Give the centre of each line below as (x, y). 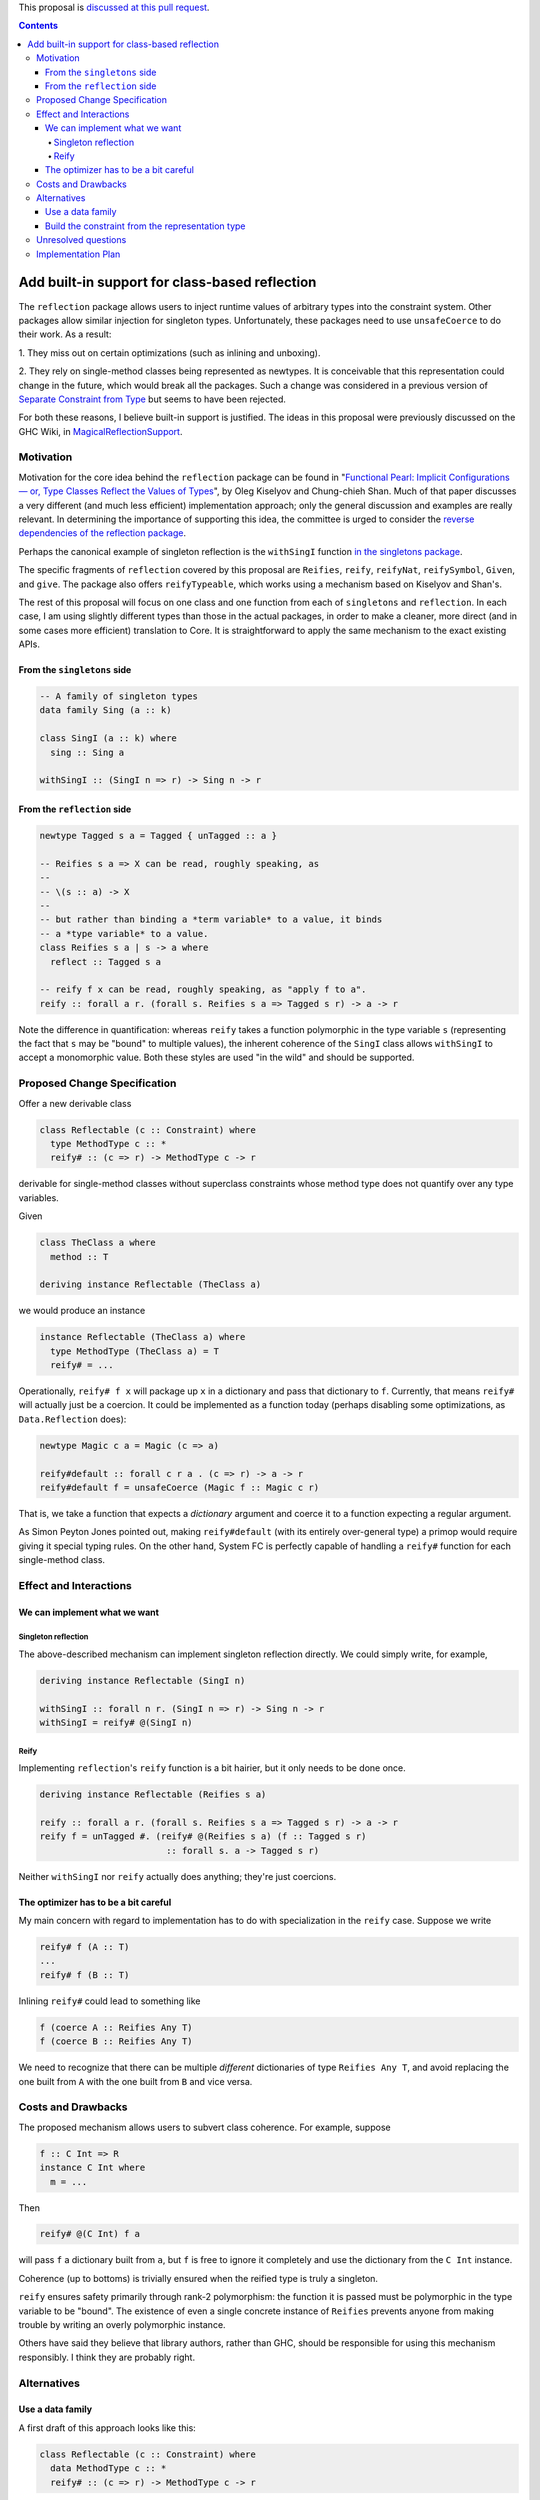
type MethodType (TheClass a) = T (135, 1351)
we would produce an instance (82, 1311)
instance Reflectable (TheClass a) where (142, 1337)
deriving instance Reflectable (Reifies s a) (153, 1794)
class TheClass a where (98, 1243)
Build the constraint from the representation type (145, 226)
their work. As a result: (65, 334)
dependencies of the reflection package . (102, 533)
